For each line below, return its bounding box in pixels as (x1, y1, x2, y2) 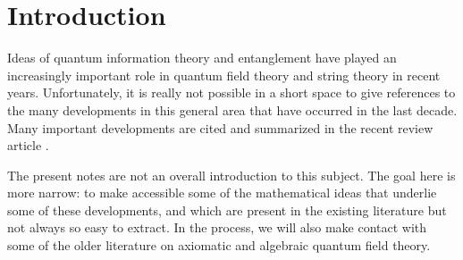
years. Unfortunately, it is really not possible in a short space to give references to (7, 83, 456, 102)
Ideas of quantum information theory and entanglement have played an (7, 48, 397, 67)
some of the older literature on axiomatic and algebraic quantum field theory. (7, 236, 431, 255)
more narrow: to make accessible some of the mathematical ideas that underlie (7, 183, 437, 202)
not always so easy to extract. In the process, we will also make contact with (7, 218, 427, 237)
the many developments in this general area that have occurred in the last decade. (7, 100, 458, 119)
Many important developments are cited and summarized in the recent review (7, 118, 434, 137)
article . (7, 136, 49, 155)
